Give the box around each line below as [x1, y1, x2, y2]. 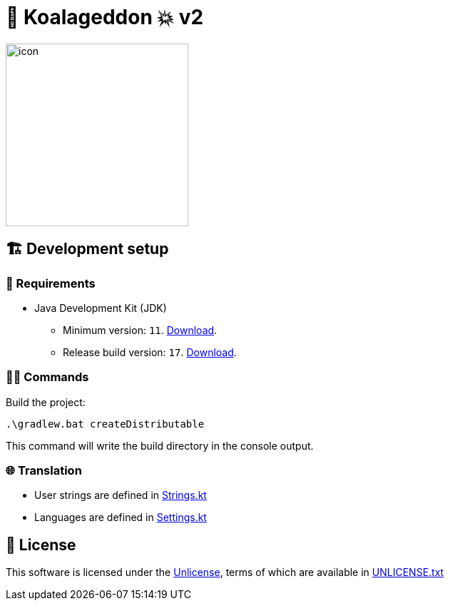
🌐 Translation [6, 463, 82, 478]
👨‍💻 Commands [6, 370, 89, 385]
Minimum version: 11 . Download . [63, 323, 218, 336]
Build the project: [6, 395, 86, 408]
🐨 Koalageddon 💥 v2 [6, 5, 204, 29]
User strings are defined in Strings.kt [34, 489, 207, 502]
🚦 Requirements [6, 276, 96, 291]
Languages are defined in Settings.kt [34, 511, 207, 524]
